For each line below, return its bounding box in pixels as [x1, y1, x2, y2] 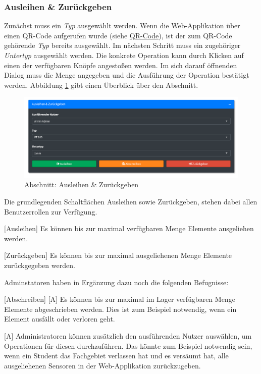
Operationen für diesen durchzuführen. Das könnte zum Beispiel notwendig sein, [4, 340, 252, 351]
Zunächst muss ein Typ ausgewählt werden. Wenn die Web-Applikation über [4, 20, 240, 31]
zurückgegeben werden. [4, 259, 75, 270]
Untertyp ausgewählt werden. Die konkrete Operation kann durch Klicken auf [4, 50, 244, 60]
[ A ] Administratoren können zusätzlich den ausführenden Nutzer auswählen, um [4, 330, 252, 341]
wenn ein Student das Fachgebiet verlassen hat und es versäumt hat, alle [4, 350, 229, 361]
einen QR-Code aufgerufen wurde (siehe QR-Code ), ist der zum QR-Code [4, 30, 232, 40]
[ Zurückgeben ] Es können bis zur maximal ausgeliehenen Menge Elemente [4, 250, 232, 260]
